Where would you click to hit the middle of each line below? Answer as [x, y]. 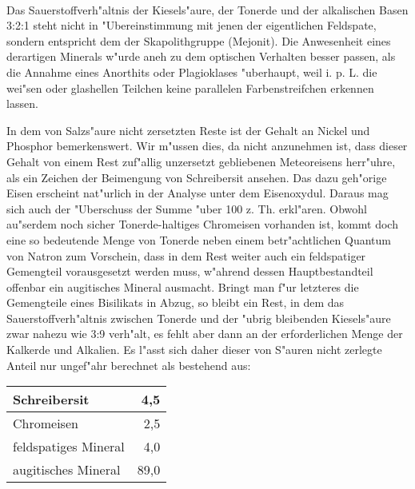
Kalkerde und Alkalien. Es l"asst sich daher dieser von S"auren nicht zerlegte [194, 350]
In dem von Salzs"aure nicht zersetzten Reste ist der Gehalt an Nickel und [188, 130]
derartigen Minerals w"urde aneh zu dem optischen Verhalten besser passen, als [201, 56]
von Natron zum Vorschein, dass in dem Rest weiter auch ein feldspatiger [186, 255]
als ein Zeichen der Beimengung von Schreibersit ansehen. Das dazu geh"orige [197, 177]
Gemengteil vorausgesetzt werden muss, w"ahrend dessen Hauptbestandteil [190, 271]
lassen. [22, 103]
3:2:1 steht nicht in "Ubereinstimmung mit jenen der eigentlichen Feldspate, [192, 25]
